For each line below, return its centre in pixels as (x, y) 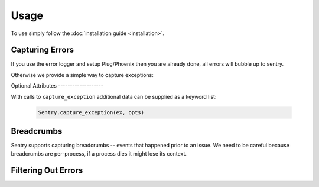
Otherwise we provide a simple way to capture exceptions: (82, 75)
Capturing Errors (43, 50)
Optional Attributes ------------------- (57, 86)
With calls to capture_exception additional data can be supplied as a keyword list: (114, 96)
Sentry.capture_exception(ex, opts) (91, 112)
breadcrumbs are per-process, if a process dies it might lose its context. (99, 153)
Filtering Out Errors (47, 171)
